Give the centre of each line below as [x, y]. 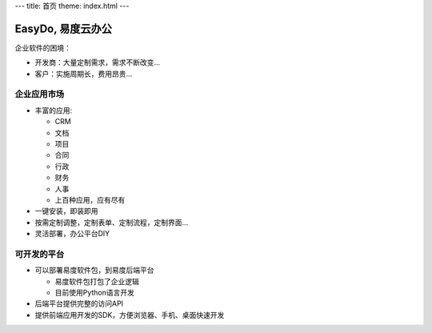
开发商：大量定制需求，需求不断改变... [98, 62]
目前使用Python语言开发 [95, 293]
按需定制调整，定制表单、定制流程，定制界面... [112, 222]
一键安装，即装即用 [66, 211]
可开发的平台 [40, 254]
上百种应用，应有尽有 [90, 199]
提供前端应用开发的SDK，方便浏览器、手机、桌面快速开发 [130, 315]
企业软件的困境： [43, 47]
